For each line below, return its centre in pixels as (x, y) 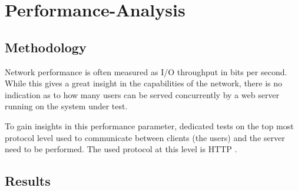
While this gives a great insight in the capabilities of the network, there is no (144, 83)
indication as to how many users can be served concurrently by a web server (142, 94)
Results (28, 181)
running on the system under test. (66, 106)
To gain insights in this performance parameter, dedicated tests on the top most (149, 125)
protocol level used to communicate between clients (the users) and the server (145, 137)
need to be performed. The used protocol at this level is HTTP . (121, 149)
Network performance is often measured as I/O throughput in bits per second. (146, 71)
